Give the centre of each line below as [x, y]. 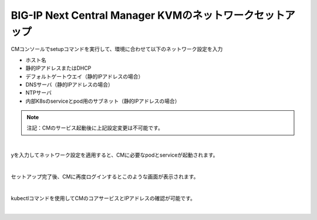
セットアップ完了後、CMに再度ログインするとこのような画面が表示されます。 [105, 177]
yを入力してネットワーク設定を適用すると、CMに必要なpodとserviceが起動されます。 [114, 155]
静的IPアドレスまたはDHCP [58, 68]
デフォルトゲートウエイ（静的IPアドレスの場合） [85, 76]
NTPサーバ [39, 93]
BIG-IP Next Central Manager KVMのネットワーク [133, 15]
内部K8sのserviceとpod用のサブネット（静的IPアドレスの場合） [103, 101]
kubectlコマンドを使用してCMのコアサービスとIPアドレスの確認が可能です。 [103, 198]
